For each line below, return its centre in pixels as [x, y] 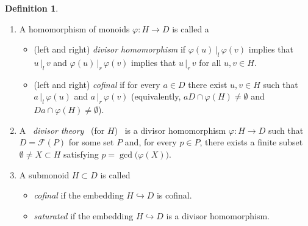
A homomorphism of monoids [74, 28]
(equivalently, [156, 96]
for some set [91, 142]
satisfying [81, 154]
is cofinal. [174, 195]
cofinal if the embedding [79, 195]
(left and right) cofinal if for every [97, 84]
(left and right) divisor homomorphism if [110, 49]
